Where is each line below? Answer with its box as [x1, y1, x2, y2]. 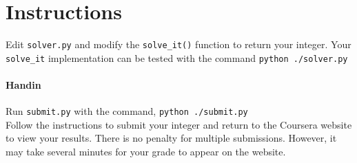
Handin [6, 78, 41, 92]
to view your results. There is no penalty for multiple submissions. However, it [6, 131, 337, 145]
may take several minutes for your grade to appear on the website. [6, 144, 286, 159]
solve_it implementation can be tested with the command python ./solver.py [6, 50, 348, 65]
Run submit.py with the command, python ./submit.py [6, 104, 248, 118]
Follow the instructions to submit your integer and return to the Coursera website [6, 117, 352, 131]
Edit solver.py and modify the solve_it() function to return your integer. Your [6, 37, 351, 52]
